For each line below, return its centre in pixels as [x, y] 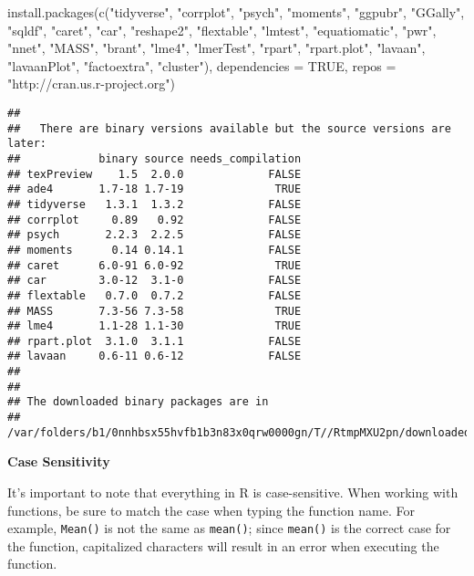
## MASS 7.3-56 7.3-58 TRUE [155, 311]
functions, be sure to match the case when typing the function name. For [211, 510]
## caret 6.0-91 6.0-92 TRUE [155, 265]
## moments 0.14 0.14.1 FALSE [155, 250]
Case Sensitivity [59, 461]
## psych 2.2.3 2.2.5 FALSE [155, 235]
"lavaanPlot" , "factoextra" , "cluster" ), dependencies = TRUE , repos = [202, 65]
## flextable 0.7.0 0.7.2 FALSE [155, 295]
